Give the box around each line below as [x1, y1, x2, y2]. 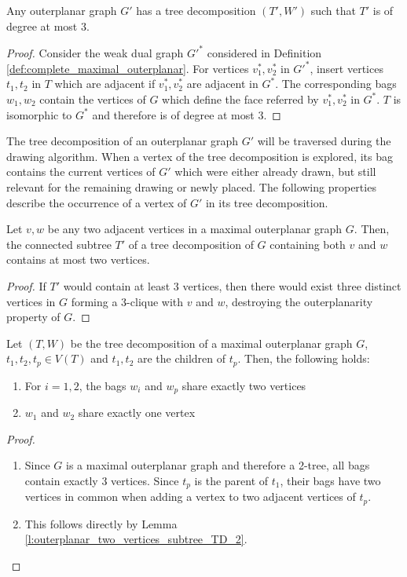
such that [310, 2, 356, 18]
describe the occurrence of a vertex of [6, 194, 187, 210]
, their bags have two [280, 472, 381, 488]
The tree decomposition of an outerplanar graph [6, 133, 239, 149]
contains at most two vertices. [6, 251, 150, 268]
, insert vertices [310, 60, 383, 76]
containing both [269, 236, 346, 252]
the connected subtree [6, 236, 112, 252]
